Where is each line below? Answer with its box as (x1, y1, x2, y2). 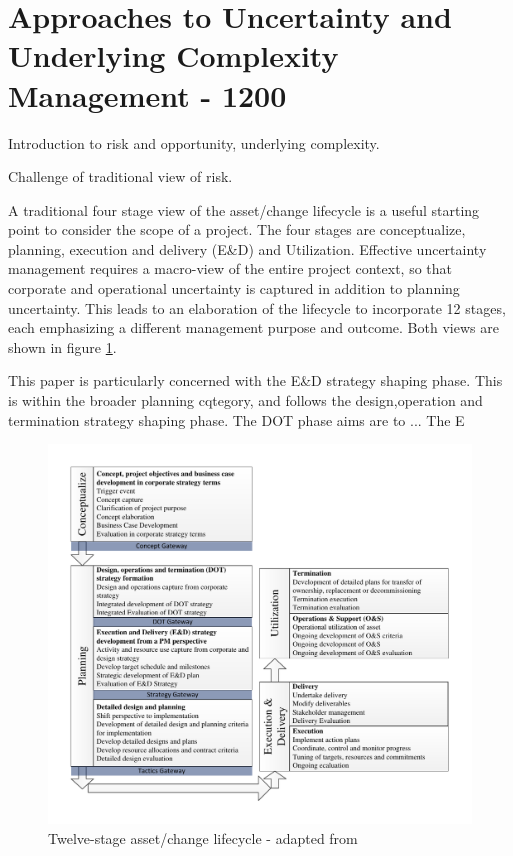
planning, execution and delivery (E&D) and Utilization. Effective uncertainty (8, 238, 487, 259)
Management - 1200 (8, 74, 287, 115)
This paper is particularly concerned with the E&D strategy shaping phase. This (8, 370, 503, 391)
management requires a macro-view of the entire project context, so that (8, 258, 453, 279)
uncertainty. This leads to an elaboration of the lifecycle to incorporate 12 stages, (8, 297, 506, 318)
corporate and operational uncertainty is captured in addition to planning (8, 278, 460, 299)
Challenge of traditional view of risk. (8, 166, 233, 187)
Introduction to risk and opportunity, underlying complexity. (8, 132, 380, 153)
